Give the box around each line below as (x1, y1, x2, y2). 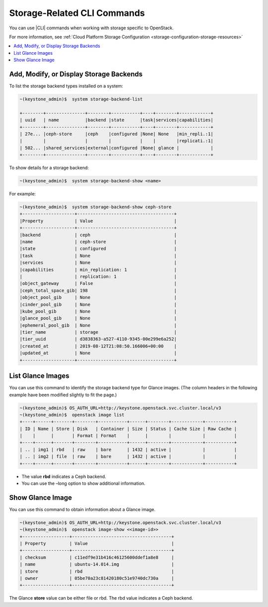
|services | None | (19, 260, 177, 265)
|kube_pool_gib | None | (19, 308, 177, 314)
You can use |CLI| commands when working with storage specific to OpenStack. (9, 25, 174, 31)
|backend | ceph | (19, 232, 177, 238)
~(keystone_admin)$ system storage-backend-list (19, 96, 143, 102)
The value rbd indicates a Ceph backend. (21, 473, 106, 479)
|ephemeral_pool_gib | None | (19, 322, 177, 328)
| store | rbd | (19, 568, 174, 574)
